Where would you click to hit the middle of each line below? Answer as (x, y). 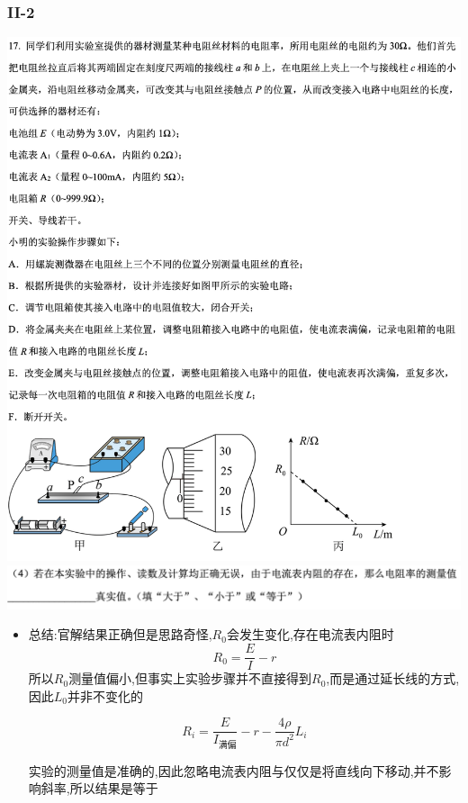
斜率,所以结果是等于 (99, 788)
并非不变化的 (106, 695)
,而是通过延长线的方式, (393, 678)
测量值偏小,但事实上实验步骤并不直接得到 (190, 678)
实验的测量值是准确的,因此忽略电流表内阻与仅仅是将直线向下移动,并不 (234, 770)
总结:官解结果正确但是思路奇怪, (120, 634)
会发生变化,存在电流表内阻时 (310, 634)
